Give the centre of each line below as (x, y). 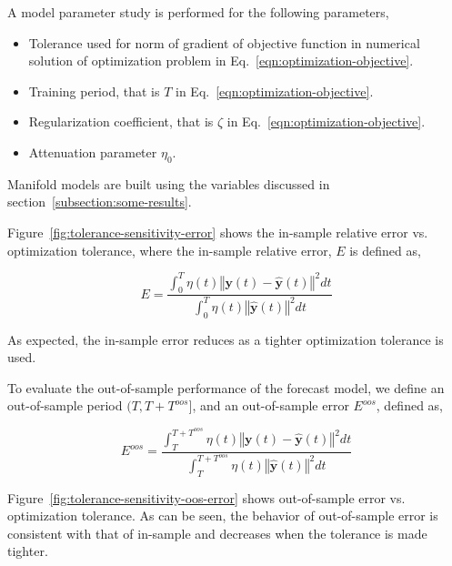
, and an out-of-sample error (271, 405)
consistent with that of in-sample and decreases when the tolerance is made (217, 533)
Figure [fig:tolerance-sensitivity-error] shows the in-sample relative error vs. (218, 232)
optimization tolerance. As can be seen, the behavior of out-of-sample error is (223, 515)
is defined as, (385, 250)
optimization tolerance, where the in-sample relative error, (170, 250)
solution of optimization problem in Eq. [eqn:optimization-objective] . (221, 61)
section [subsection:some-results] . (100, 202)
